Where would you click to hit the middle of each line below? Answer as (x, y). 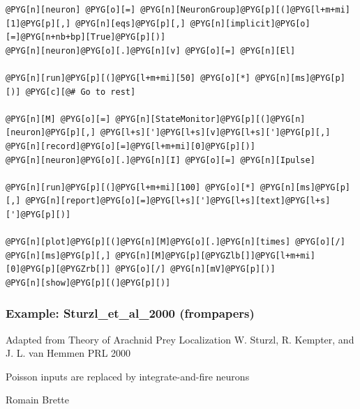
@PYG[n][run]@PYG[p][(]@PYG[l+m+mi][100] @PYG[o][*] (130, 187)
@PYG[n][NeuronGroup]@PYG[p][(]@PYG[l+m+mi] (245, 10)
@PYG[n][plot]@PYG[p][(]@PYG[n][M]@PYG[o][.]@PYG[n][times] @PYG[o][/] (175, 242)
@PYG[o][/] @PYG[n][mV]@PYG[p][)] (195, 269)
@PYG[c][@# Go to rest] (81, 92)
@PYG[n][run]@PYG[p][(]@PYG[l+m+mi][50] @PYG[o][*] (128, 78)
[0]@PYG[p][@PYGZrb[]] (58, 269)
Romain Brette (38, 400)
